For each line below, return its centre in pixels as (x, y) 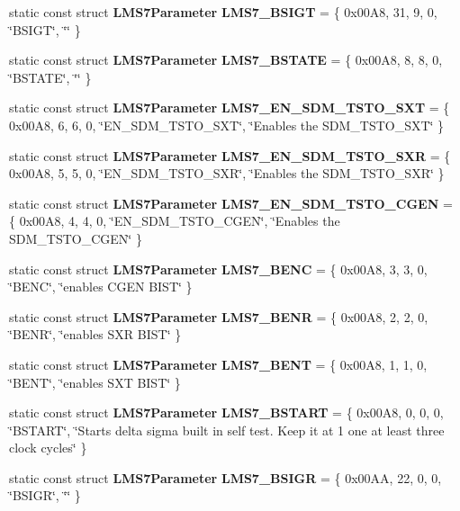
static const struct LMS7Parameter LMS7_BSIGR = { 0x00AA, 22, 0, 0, (225, 477)
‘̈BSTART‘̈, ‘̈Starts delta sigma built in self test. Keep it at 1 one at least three (227, 430)
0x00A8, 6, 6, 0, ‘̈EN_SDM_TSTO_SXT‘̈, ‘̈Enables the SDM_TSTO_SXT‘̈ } (227, 125)
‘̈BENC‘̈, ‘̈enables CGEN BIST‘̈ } (101, 287)
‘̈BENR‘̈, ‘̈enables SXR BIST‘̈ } (95, 334)
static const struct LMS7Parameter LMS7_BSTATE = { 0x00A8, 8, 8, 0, (226, 60)
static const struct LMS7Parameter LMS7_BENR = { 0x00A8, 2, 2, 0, (219, 316)
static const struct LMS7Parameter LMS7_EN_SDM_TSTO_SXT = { (230, 108)
